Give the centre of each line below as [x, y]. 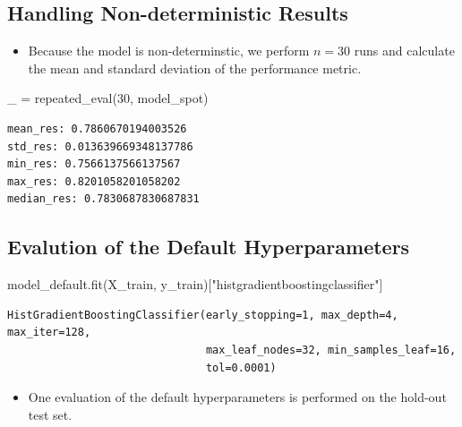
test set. [50, 414]
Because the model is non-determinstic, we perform [169, 51]
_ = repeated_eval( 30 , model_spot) [108, 98]
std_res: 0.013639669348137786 [100, 146]
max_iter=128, [49, 333]
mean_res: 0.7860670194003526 [97, 128]
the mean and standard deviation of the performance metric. [195, 68]
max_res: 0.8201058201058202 [94, 181]
